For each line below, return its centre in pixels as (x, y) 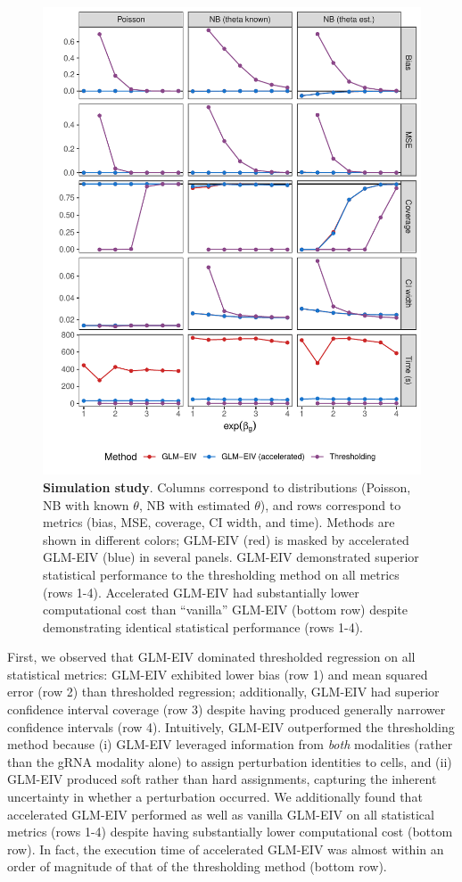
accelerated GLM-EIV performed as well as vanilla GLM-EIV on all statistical (221, 814)
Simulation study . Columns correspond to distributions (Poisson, (227, 486)
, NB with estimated (194, 504)
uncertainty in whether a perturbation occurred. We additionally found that (215, 797)
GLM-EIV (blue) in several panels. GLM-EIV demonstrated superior (231, 557)
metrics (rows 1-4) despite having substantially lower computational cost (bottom (230, 832)
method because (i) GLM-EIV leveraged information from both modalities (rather (230, 744)
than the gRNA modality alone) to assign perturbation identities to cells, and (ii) (230, 761)
